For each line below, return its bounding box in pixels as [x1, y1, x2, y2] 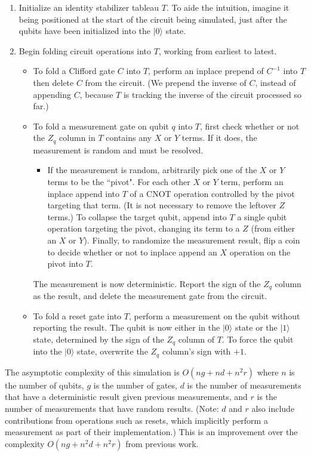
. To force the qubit [221, 332, 294, 345]
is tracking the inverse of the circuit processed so [123, 88, 301, 100]
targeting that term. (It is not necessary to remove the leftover [47, 199, 276, 211]
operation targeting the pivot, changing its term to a [47, 222, 240, 235]
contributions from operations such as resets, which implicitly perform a [5, 414, 268, 426]
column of [178, 332, 215, 345]
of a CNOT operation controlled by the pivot [130, 187, 295, 199]
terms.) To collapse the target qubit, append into [47, 210, 227, 223]
